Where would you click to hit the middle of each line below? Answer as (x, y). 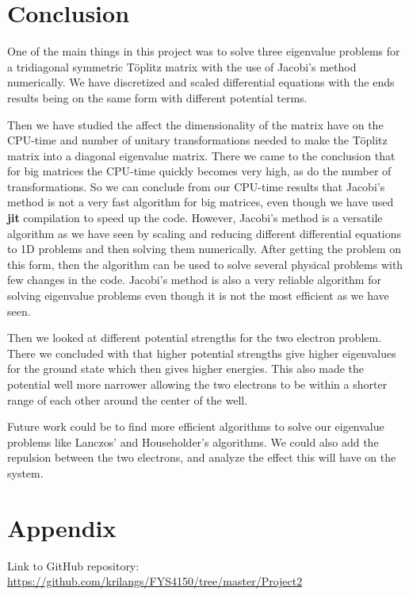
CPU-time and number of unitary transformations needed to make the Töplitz (197, 140)
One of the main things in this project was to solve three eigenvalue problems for (204, 51)
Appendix (62, 527)
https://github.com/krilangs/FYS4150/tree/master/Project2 (155, 581)
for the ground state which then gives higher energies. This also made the (186, 369)
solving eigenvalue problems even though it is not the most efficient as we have (198, 296)
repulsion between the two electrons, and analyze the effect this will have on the (202, 457)
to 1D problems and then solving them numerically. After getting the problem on (204, 249)
